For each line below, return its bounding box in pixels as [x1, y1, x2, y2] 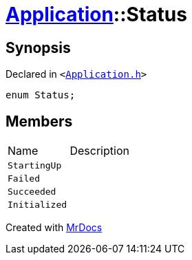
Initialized [8, 199, 67, 210]
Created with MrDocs [6, 221, 103, 234]
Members [6, 112, 73, 130]
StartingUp [8, 160, 62, 171]
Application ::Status [6, 3, 187, 26]
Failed [8, 173, 40, 184]
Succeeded [8, 186, 56, 197]
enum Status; [6, 89, 76, 101]
